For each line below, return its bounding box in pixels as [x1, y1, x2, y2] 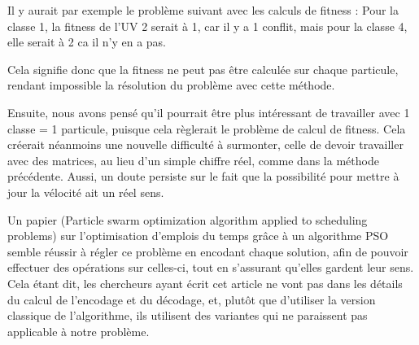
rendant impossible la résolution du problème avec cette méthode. [7, 76, 335, 94]
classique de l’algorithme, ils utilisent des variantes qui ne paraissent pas [7, 307, 368, 324]
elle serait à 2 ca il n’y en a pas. [7, 33, 166, 50]
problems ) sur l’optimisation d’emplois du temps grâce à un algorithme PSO [7, 227, 389, 244]
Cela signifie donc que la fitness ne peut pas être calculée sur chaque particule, [7, 60, 399, 77]
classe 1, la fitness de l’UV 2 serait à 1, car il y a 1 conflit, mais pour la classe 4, [7, 17, 408, 34]
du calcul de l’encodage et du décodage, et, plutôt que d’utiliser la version [7, 290, 376, 308]
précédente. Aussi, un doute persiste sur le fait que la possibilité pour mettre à [7, 168, 399, 185]
